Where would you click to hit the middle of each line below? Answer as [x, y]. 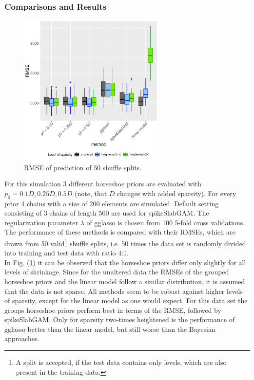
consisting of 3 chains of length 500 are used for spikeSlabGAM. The [107, 213]
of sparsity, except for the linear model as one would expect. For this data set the [126, 300]
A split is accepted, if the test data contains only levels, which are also [121, 362]
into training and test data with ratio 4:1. [67, 253]
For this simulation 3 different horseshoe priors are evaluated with [103, 184]
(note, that [91, 193]
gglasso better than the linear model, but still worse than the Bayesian [110, 329]
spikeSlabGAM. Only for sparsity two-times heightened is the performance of [119, 319]
